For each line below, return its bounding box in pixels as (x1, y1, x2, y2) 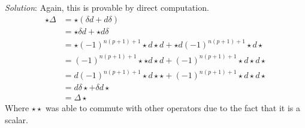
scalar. (5, 113, 29, 126)
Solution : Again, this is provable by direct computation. (5, 1, 209, 13)
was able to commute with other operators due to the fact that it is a (46, 102, 301, 114)
